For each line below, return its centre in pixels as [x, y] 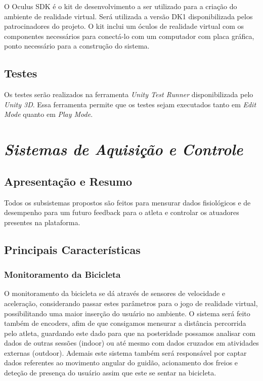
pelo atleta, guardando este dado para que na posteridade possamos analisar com [130, 333]
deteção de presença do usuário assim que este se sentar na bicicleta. [110, 373]
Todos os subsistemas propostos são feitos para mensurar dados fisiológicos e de [127, 202]
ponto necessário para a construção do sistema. [77, 46]
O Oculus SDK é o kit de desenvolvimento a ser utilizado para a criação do [121, 6]
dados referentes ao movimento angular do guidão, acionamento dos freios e [121, 363]
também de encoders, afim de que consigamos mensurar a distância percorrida [125, 323]
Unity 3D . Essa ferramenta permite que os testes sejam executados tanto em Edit [130, 104]
